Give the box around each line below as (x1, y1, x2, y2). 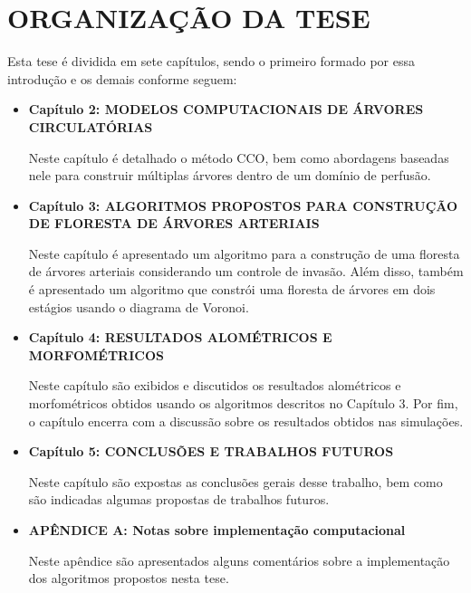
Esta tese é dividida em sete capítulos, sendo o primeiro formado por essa (7, 52, 416, 71)
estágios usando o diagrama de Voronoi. (28, 297, 249, 316)
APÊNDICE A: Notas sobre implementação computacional (28, 521, 406, 539)
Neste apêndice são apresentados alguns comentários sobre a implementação (28, 550, 450, 569)
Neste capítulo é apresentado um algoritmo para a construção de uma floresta (28, 244, 460, 263)
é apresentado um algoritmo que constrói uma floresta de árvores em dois (28, 280, 436, 299)
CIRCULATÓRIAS (28, 117, 153, 136)
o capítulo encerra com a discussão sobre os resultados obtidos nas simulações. (28, 411, 464, 430)
